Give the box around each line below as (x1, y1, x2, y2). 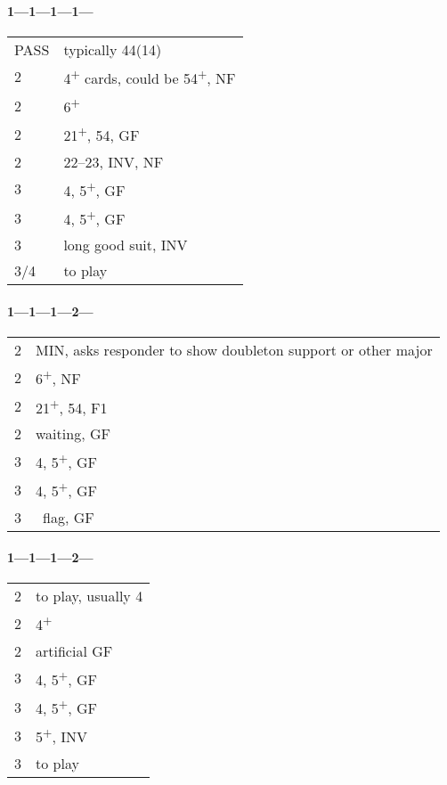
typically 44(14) (63, 38, 162, 60)
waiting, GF (36, 422, 110, 444)
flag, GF (43, 506, 94, 527)
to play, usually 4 (36, 585, 143, 607)
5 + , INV (36, 724, 87, 748)
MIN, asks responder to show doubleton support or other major (36, 339, 433, 361)
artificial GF (36, 640, 113, 661)
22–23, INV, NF (63, 151, 164, 172)
